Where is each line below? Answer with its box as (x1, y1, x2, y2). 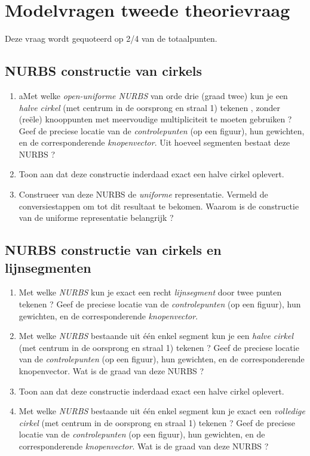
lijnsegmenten (5, 258, 91, 276)
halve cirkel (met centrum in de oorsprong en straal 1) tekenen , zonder (19, 101, 280, 113)
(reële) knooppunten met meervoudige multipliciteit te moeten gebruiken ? (19, 113, 292, 125)
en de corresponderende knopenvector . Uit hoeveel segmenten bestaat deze (19, 136, 290, 149)
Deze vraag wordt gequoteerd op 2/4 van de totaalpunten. (5, 32, 217, 45)
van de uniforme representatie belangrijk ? (19, 211, 174, 224)
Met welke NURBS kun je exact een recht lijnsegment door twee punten (19, 286, 282, 298)
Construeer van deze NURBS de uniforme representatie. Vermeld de (19, 188, 268, 201)
